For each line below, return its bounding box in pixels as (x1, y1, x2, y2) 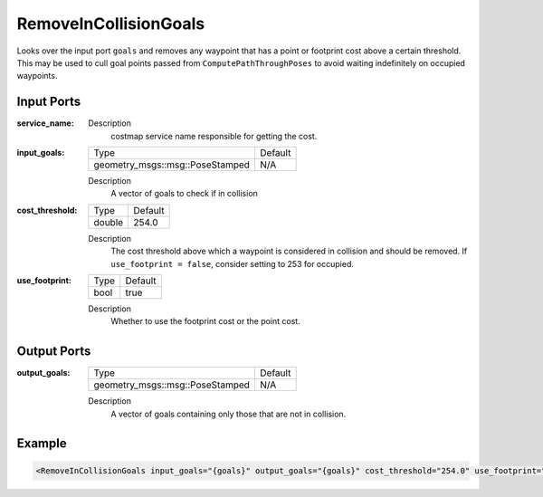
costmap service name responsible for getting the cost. (110, 130, 318, 141)
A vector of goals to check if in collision (110, 188, 258, 199)
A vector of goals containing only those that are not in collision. (110, 408, 347, 419)
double (93, 215, 124, 228)
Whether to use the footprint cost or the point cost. (110, 316, 300, 327)
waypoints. (16, 71, 58, 81)
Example (16, 435, 67, 452)
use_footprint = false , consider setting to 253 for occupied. (110, 258, 355, 269)
